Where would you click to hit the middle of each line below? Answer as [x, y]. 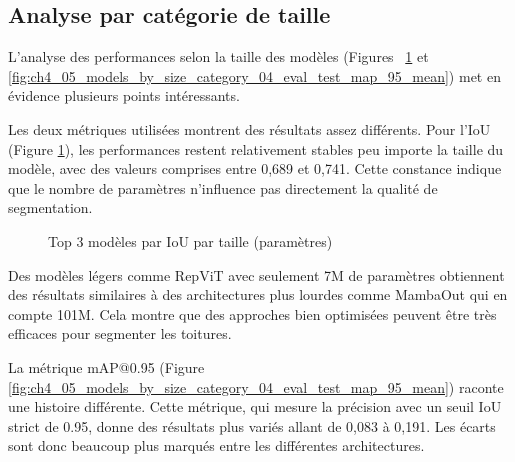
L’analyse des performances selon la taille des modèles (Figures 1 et [218, 56]
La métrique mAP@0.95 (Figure [106, 366]
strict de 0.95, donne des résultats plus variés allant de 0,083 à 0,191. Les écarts [252, 425]
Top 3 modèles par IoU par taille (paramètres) [190, 240]
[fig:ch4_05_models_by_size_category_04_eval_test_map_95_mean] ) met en [254, 75]
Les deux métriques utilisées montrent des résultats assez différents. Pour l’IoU [249, 128]
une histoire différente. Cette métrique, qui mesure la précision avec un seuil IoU [255, 406]
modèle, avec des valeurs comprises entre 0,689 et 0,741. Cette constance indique [255, 168]
